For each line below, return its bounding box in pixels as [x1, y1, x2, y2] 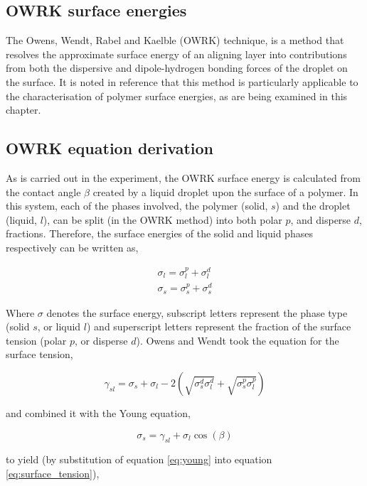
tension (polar [6, 333, 67, 347]
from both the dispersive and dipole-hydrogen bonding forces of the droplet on [6, 60, 348, 75]
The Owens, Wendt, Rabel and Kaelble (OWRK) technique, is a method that [6, 33, 344, 48]
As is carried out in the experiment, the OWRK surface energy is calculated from [6, 170, 361, 185]
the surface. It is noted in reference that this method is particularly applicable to [6, 74, 358, 89]
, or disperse [75, 333, 128, 347]
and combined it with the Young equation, [6, 406, 191, 420]
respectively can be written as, [6, 239, 139, 254]
